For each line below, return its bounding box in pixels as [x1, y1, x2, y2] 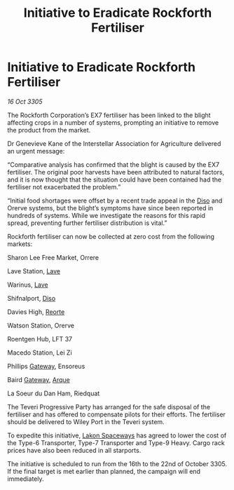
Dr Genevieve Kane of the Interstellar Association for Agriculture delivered [7, 139, 221, 148]
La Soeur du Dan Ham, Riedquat [7, 389, 100, 397]
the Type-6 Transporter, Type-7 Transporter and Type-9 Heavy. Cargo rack [7, 438, 226, 447]
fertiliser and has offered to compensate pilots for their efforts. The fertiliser [7, 410, 226, 418]
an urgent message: [7, 147, 65, 155]
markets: [7, 240, 33, 248]
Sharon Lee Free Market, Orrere [7, 253, 99, 261]
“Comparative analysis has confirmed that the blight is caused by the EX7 [7, 160, 219, 169]
